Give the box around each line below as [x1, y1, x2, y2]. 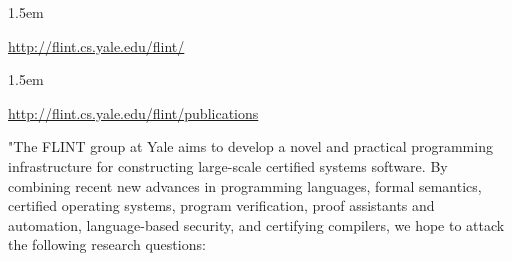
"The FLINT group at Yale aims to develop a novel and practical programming [8, 136, 493, 157]
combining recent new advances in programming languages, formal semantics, [8, 175, 482, 196]
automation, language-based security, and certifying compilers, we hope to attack [8, 214, 505, 235]
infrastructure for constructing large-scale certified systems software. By [8, 155, 448, 176]
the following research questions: [8, 234, 206, 255]
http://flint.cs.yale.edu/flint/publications [8, 102, 259, 123]
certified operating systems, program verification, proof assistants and [8, 195, 435, 216]
